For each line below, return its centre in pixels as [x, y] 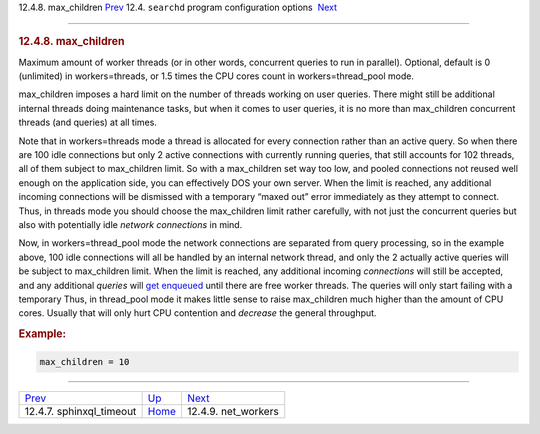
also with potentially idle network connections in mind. [130, 224]
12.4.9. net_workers [232, 411]
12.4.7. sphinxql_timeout [80, 411]
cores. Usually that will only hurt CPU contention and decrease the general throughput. [197, 313]
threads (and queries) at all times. [87, 122]
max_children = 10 [84, 361]
